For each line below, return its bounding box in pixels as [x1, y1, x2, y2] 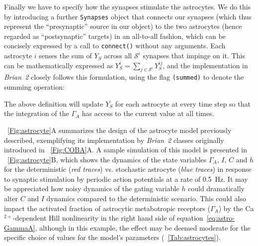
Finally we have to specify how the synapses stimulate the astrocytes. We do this [4, 1, 251, 11]
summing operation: [4, 82, 65, 92]
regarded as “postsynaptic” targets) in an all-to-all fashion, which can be [4, 30, 226, 41]
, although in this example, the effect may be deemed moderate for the [35, 222, 251, 233]
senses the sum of [39, 50, 92, 61]
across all [103, 50, 132, 61]
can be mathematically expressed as [4, 60, 113, 70]
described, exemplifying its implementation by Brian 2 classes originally [4, 134, 224, 145]
